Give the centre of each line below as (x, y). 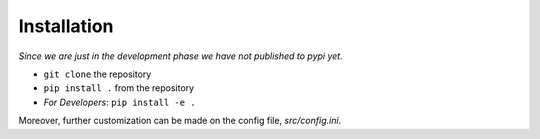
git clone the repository (97, 74)
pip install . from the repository (119, 88)
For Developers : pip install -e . (119, 102)
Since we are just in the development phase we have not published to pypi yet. (181, 56)
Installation (66, 26)
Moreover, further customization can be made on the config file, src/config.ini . (180, 121)
